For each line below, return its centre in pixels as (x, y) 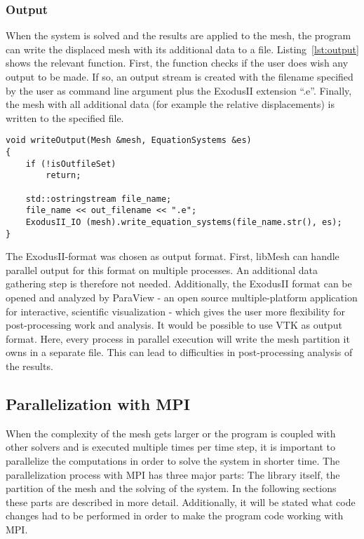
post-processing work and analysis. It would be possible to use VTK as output (174, 325)
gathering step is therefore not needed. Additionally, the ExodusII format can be (179, 284)
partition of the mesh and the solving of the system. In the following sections (171, 488)
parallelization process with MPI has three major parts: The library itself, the (173, 474)
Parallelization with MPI (98, 404)
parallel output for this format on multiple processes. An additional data (162, 269)
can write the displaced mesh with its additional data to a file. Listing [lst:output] (182, 49)
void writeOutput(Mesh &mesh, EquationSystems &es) (129, 141)
